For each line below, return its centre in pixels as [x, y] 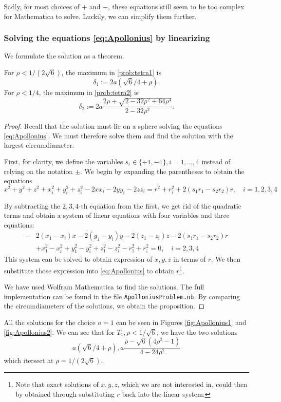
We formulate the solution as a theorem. [64, 56]
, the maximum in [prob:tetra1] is [112, 72]
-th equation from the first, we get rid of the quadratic [160, 205]
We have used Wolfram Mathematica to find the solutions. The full [104, 287]
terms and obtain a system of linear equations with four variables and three [117, 215]
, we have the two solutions [197, 332]
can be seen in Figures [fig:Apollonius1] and [181, 322]
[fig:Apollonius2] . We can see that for [59, 332]
